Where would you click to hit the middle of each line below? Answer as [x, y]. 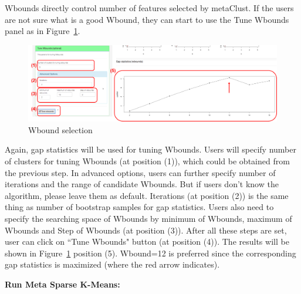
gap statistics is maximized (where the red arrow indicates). [112, 264]
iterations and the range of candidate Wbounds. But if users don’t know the [142, 184]
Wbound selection [60, 129]
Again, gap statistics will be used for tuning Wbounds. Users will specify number [150, 149]
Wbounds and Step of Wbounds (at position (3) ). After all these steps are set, [146, 230]
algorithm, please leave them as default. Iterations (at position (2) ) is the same [147, 195]
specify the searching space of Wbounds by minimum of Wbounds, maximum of [148, 218]
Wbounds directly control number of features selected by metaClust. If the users [149, 8]
